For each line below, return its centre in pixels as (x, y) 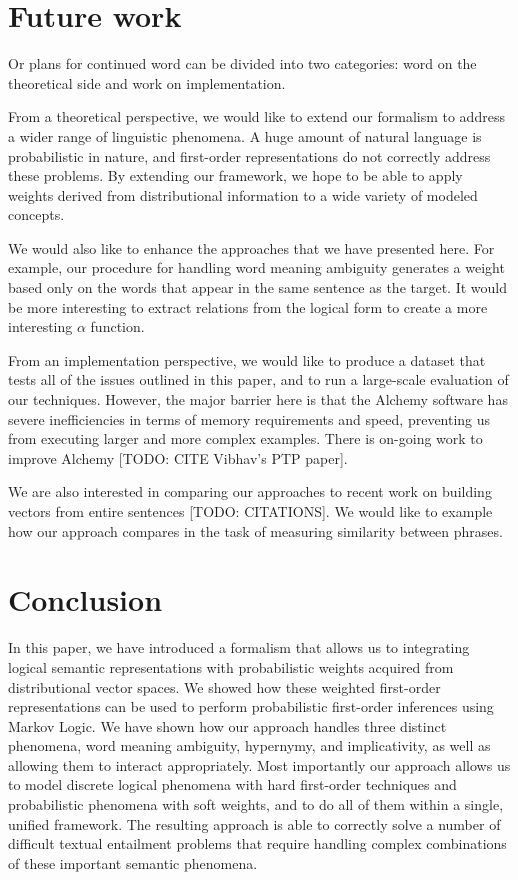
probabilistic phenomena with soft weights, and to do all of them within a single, (256, 804)
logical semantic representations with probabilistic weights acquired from (231, 666)
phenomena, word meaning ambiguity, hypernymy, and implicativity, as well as (249, 745)
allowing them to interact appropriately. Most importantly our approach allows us (259, 764)
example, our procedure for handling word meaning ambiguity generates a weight (256, 267)
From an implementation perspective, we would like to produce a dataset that (247, 359)
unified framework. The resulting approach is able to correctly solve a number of (254, 823)
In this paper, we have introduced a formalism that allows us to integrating (239, 647)
